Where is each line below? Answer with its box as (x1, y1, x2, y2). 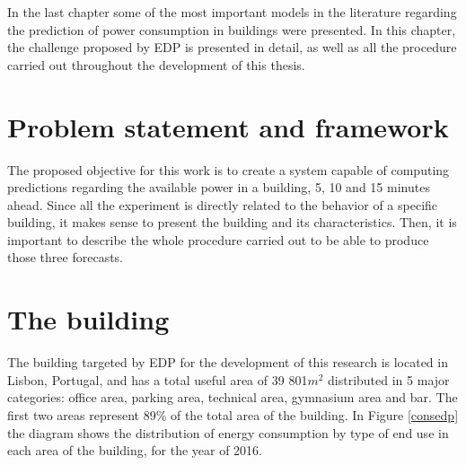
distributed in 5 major (328, 370, 450, 389)
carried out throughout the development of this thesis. (7, 55, 305, 74)
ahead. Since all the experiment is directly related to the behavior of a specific (7, 195, 438, 214)
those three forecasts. (7, 248, 124, 267)
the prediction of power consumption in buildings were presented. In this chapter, (7, 20, 456, 39)
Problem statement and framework (7, 108, 449, 145)
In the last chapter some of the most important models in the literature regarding (7, 3, 457, 21)
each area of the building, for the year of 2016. (7, 441, 263, 460)
